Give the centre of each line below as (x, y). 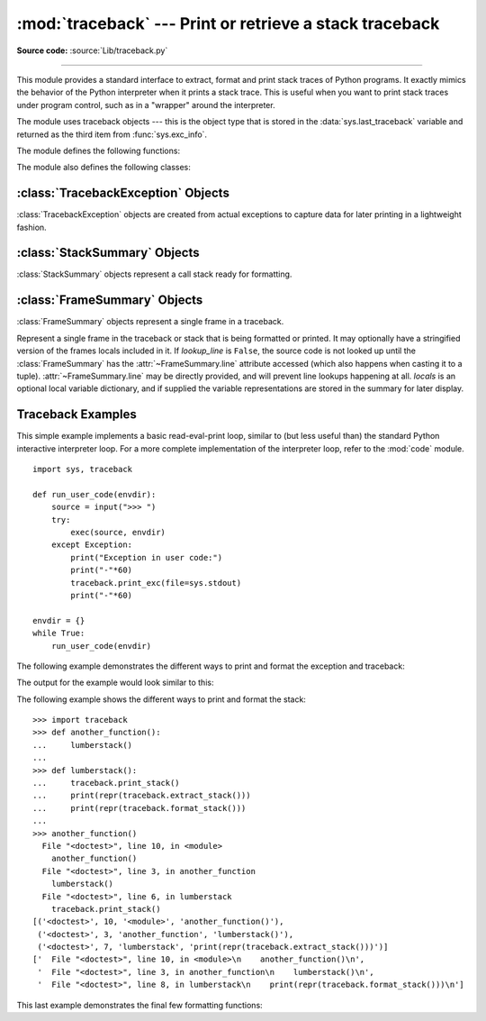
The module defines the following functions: (98, 150)
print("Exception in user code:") (147, 557)
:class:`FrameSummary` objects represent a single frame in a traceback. (150, 322)
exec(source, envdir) (118, 532)
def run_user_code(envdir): (94, 494)
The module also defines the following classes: (103, 168)
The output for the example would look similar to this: (115, 683)
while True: (59, 634)
